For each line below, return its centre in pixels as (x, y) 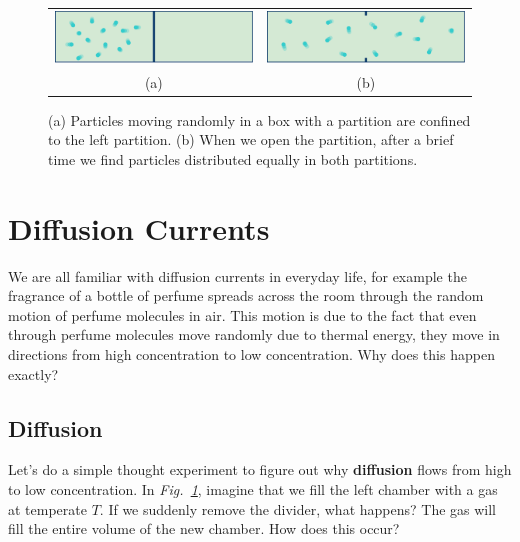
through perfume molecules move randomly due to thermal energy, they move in (254, 334)
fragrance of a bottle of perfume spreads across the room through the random (246, 295)
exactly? (33, 373)
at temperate (47, 508)
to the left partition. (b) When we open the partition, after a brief (251, 139)
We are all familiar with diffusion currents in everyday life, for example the (237, 275)
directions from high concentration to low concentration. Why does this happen (251, 354)
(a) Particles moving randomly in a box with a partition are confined (259, 119)
